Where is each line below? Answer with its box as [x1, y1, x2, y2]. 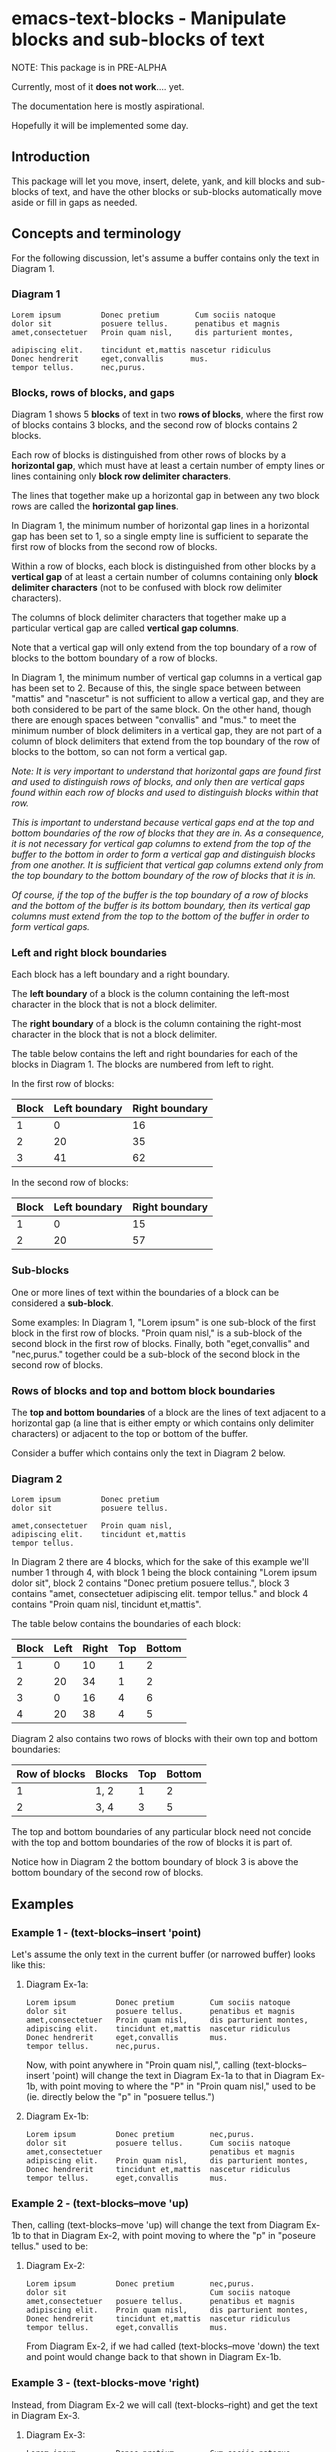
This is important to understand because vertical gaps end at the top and [11, 817, 314, 829]
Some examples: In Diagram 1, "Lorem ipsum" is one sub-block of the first [11, 1316, 316, 1328]
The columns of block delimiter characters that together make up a [11, 612, 287, 624]
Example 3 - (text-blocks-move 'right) [11, 2376, 200, 2390]
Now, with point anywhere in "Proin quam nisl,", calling [25, 2059, 251, 2071]
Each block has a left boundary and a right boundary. [11, 968, 231, 981]
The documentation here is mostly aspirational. [11, 100, 205, 112]
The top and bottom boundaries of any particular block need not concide [11, 1826, 312, 1838]
